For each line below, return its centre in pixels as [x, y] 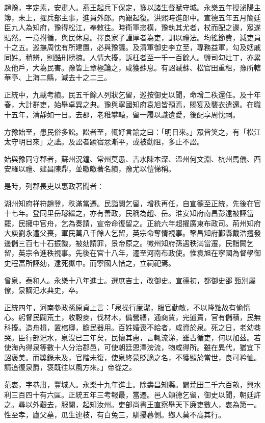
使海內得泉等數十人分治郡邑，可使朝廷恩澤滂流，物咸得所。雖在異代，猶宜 [129, 347]
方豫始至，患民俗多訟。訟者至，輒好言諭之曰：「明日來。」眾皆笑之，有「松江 [132, 131]
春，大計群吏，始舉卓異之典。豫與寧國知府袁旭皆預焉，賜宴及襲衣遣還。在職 [132, 104]
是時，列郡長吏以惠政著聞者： [54, 185]
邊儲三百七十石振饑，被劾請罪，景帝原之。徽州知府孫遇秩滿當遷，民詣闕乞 [129, 243]
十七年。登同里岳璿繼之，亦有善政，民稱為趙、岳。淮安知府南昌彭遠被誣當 [129, 213]
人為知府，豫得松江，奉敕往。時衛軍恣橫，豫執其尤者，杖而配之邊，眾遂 [139, 27]
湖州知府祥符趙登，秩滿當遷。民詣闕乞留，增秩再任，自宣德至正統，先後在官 [132, 203]
